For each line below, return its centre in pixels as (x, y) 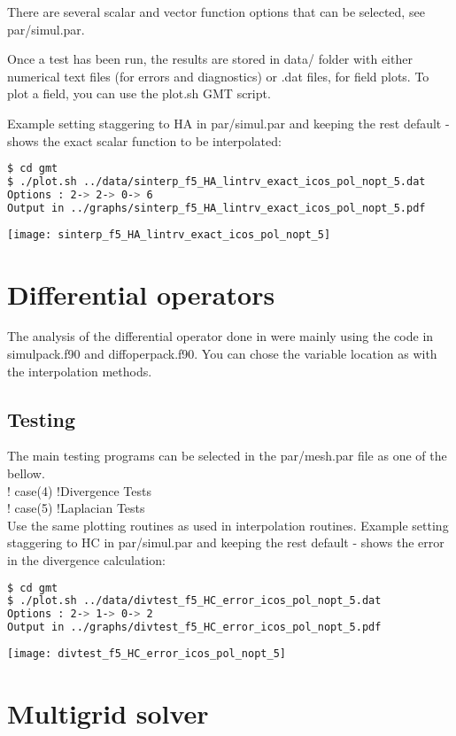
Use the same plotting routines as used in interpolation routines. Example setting (228, 525)
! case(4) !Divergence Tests (79, 490)
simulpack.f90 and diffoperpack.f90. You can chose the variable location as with (222, 354)
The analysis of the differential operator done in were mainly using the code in (220, 336)
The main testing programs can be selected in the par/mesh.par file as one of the (227, 456)
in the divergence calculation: (86, 559)
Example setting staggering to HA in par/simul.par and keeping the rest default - (228, 123)
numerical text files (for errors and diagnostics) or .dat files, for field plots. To (218, 76)
